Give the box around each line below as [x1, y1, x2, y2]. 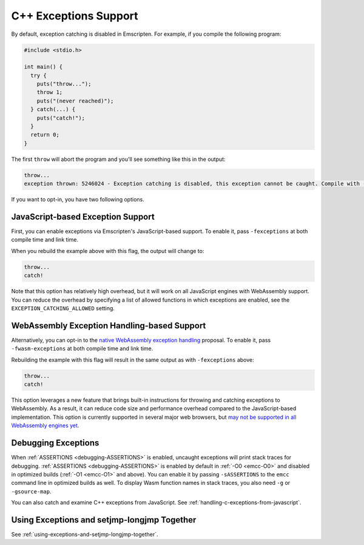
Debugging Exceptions [11, 438, 99, 449]
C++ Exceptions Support [11, 9, 139, 22]
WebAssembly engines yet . [11, 422, 79, 429]
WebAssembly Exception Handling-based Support [11, 320, 206, 331]
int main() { [24, 64, 63, 70]
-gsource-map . [11, 487, 52, 495]
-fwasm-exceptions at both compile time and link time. [11, 345, 153, 352]
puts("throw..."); [36, 81, 92, 87]
